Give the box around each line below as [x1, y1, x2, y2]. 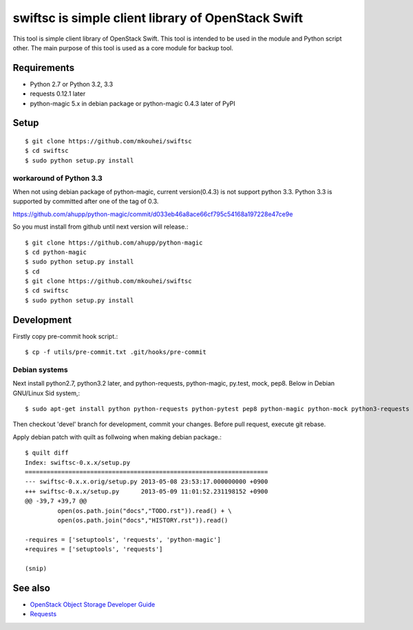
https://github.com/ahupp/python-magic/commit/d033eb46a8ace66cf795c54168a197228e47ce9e [12, 210, 293, 218]
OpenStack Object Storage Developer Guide [30, 600, 156, 609]
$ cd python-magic [25, 248, 87, 256]
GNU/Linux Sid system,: [12, 389, 81, 397]
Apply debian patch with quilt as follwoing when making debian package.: [12, 432, 222, 441]
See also [12, 582, 51, 594]
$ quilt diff [25, 449, 69, 457]
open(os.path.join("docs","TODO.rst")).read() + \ [57, 507, 232, 514]
